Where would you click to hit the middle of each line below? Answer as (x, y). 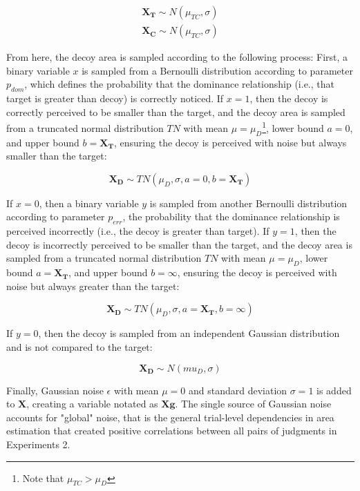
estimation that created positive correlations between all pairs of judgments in (172, 431)
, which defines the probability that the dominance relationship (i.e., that (179, 84)
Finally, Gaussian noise (55, 390)
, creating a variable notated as (92, 404)
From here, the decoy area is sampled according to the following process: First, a (177, 57)
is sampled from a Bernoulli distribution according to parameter (217, 70)
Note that (43, 478)
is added (334, 390)
